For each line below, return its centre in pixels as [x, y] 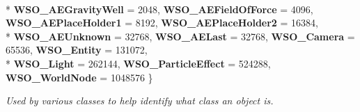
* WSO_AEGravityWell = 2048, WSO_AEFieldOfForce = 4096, [159, 9]
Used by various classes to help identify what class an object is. [140, 101]
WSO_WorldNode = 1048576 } [79, 77]
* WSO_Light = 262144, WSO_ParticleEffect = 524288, [138, 63]
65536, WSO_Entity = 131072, [77, 50]
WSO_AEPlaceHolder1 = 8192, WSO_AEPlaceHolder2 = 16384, [162, 23]
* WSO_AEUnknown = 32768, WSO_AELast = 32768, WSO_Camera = [180, 36]
